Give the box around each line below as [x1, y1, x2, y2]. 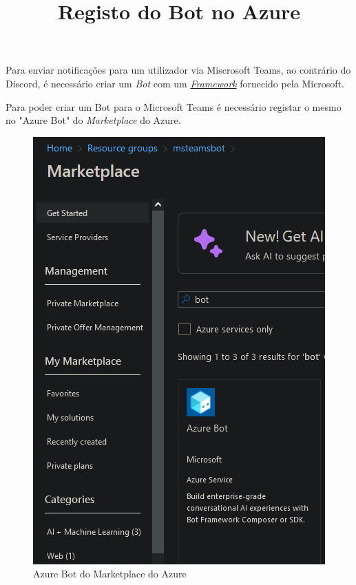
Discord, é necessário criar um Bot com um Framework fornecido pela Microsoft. [6, 76, 344, 90]
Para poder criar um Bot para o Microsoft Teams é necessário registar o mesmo [6, 99, 342, 114]
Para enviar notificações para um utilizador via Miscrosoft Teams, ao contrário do [6, 63, 351, 77]
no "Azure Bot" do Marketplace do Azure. [6, 113, 181, 127]
